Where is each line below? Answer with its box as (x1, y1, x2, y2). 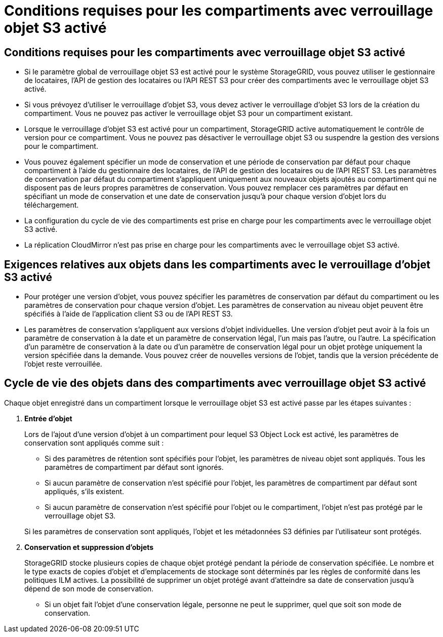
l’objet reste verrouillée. (24, 360, 102, 369)
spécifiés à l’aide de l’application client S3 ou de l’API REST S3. (24, 309, 233, 318)
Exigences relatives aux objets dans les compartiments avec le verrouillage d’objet (4, 258, 430, 271)
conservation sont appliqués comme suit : (24, 438, 164, 447)
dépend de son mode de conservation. (24, 584, 153, 593)
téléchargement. (24, 201, 79, 210)
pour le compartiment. (24, 142, 98, 151)
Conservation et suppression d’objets (24, 542, 154, 551)
